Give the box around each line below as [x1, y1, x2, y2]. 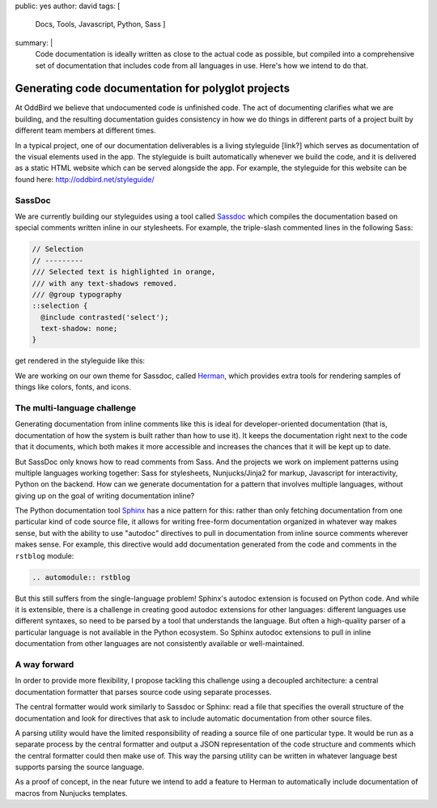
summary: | [15, 37, 53, 48]
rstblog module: [15, 551, 74, 560]
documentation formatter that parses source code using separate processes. [15, 687, 272, 696]
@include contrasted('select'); [40, 313, 169, 321]
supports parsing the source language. [15, 762, 145, 772]
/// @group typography [32, 290, 122, 299]
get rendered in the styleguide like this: [15, 356, 146, 366]
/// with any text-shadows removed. [32, 279, 178, 287]
